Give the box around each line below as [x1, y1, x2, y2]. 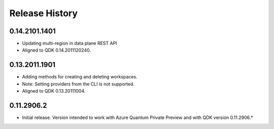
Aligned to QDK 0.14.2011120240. [22, 47, 91, 53]
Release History [9, 8, 78, 19]
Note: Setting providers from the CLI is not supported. [22, 81, 134, 87]
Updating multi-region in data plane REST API [22, 40, 117, 47]
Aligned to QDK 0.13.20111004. [22, 88, 86, 94]
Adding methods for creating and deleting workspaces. [22, 74, 138, 80]
